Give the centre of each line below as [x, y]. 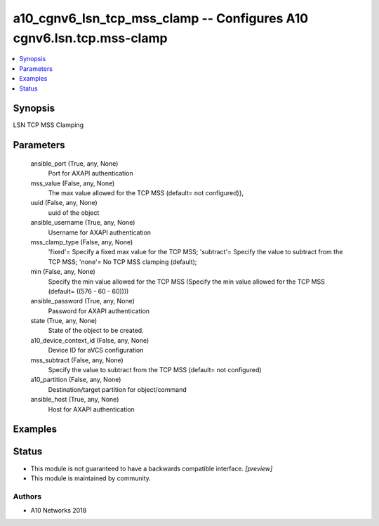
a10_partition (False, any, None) [76, 380]
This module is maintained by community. [91, 478]
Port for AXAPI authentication [91, 173]
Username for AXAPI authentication [99, 232]
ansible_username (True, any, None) [83, 223]
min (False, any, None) [63, 272]
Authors [27, 497]
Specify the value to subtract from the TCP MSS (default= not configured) [155, 370]
